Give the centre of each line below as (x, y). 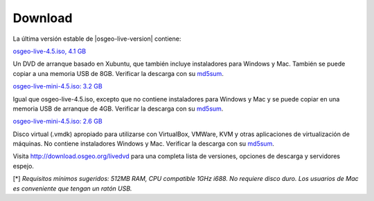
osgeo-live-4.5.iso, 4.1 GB (50, 51)
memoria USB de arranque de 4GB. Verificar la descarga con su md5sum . (118, 108)
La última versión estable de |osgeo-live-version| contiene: (97, 39)
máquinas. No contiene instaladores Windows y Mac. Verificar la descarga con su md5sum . (144, 144)
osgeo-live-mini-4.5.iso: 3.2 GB (58, 86)
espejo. (24, 166)
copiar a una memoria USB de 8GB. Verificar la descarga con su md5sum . (118, 73)
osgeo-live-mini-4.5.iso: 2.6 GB (58, 122)
